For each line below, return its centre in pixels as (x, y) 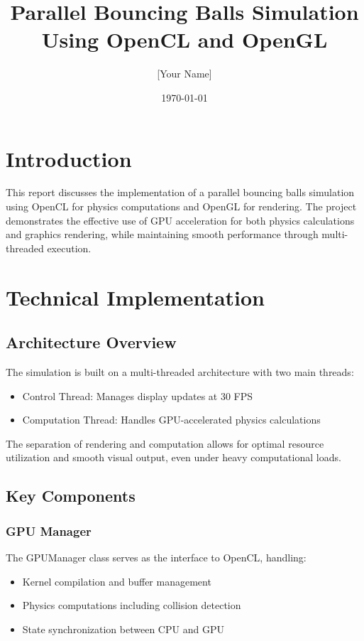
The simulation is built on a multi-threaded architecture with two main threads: (180, 371)
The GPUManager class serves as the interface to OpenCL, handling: (156, 557)
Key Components (71, 496)
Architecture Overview (91, 342)
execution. (69, 248)
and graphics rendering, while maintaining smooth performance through (162, 234)
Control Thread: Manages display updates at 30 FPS (138, 395)
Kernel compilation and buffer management (117, 581)
